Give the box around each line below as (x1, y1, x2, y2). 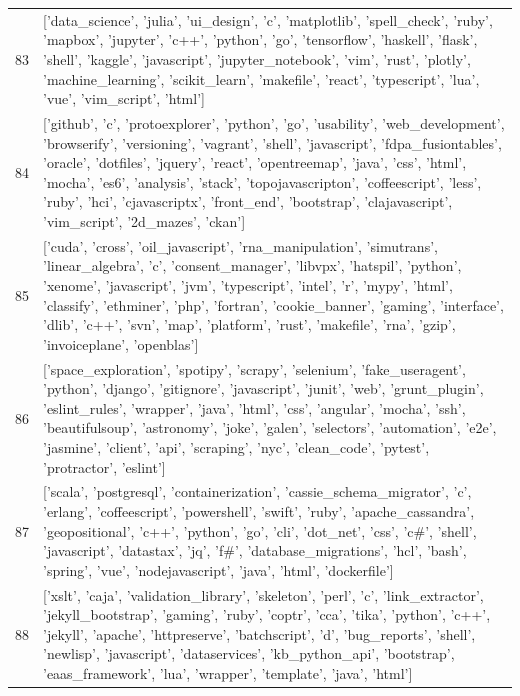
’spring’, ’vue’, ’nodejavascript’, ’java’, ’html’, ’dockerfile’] (43, 559, 394, 580)
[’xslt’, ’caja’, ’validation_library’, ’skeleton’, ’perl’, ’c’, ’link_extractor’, (43, 584, 484, 605)
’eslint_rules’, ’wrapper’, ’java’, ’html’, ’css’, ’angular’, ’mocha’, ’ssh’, (43, 397, 466, 418)
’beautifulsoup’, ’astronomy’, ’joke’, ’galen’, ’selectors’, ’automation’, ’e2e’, (43, 417, 497, 438)
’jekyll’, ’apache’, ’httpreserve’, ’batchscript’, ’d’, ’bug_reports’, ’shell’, (43, 623, 476, 644)
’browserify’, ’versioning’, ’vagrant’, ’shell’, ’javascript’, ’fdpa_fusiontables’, (43, 132, 502, 153)
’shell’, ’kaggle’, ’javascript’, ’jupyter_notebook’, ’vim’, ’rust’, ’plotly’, (43, 48, 471, 69)
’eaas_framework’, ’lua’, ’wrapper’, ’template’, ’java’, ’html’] (43, 663, 413, 683)
